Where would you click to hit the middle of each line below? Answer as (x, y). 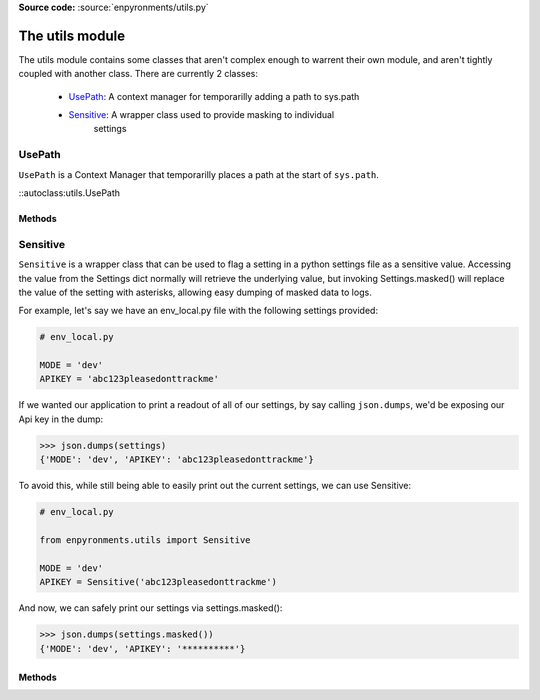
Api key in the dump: (61, 419)
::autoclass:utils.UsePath (69, 193)
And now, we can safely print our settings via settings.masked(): (150, 608)
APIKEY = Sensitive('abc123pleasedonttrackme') (158, 582)
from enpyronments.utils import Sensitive (145, 539)
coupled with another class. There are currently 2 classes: (138, 74)
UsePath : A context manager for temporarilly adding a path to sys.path (214, 96)
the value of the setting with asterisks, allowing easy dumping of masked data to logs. (195, 292)
